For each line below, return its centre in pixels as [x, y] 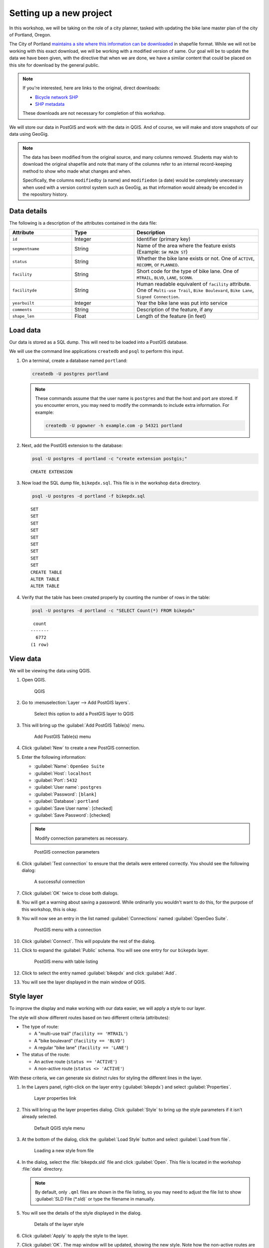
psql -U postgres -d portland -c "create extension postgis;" [110, 459]
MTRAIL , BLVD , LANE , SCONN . [165, 278]
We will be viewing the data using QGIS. [50, 670]
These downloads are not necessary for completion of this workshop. [94, 113]
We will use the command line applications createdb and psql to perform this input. [97, 351]
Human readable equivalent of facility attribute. [194, 284]
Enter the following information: [54, 757]
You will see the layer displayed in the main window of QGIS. [84, 982]
